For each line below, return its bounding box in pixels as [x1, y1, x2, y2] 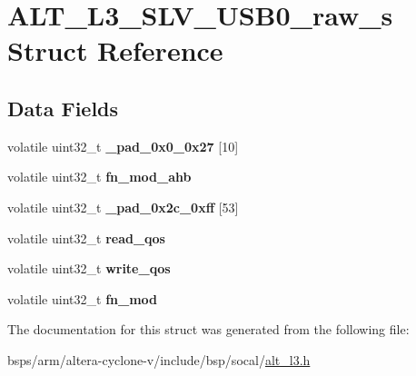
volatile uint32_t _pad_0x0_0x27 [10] [7, 136, 239, 155]
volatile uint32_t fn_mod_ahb [7, 167, 192, 186]
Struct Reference [7, 32, 223, 69]
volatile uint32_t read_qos [7, 228, 165, 247]
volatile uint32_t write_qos [7, 259, 171, 278]
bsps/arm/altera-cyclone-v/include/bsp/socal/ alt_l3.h [7, 350, 311, 369]
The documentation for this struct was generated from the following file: [7, 320, 410, 339]
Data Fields [7, 94, 119, 122]
